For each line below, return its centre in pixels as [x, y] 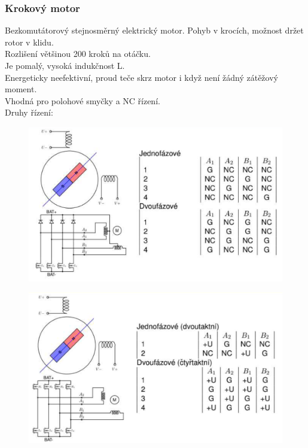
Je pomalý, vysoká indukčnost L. [65, 65]
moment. [21, 89]
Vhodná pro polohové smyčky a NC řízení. [83, 100]
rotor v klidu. [29, 42]
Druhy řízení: [29, 112]
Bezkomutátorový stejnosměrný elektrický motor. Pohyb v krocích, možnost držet [154, 30]
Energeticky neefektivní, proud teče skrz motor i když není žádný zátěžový [141, 77]
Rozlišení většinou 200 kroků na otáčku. [78, 54]
